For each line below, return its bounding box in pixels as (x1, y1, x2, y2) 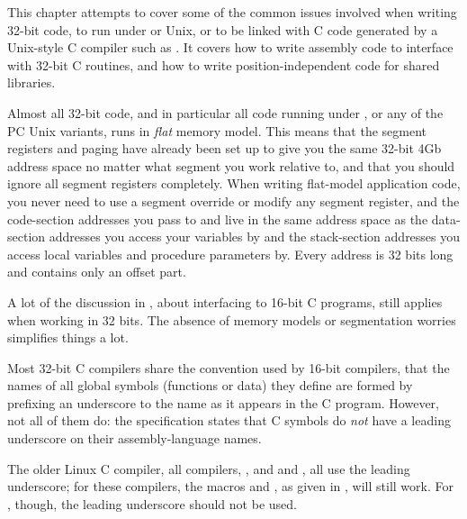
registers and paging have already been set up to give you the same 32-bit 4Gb (7, 139, 442, 158)
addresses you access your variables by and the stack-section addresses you (49, 227, 461, 246)
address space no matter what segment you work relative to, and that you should (7, 156, 455, 175)
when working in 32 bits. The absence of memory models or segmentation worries (7, 310, 456, 329)
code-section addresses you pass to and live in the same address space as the (7, 209, 428, 228)
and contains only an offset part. (7, 262, 186, 281)
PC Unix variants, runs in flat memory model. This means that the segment (7, 121, 427, 140)
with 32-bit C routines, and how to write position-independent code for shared (7, 55, 440, 74)
